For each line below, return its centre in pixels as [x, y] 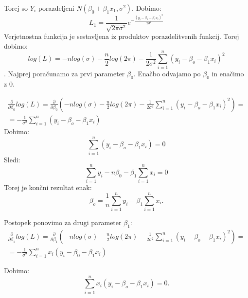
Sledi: [12, 159]
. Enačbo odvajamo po [167, 74]
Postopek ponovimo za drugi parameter [63, 222]
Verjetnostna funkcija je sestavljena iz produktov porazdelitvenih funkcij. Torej [122, 36]
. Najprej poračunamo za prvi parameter [64, 74]
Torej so [16, 8]
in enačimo [228, 74]
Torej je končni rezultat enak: [48, 187]
